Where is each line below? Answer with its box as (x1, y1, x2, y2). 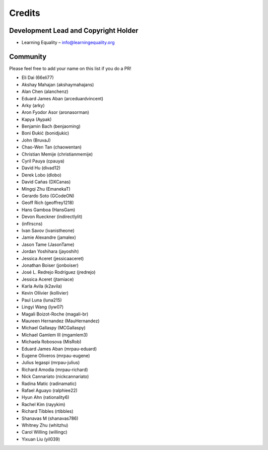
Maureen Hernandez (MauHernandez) (21, 318, 100, 324)
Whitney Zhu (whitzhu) (21, 422, 68, 428)
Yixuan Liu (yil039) (21, 436, 61, 442)
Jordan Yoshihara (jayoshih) (21, 248, 79, 254)
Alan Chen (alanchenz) (21, 88, 69, 94)
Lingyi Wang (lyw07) (21, 304, 64, 310)
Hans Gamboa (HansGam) (21, 207, 75, 213)
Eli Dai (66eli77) (21, 75, 54, 80)
